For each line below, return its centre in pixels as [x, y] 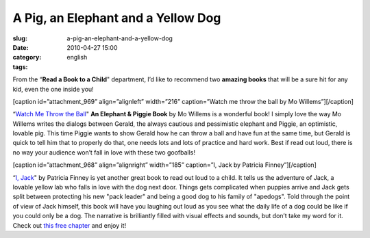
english [77, 57]
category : [27, 57]
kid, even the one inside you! [53, 89]
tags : [20, 67]
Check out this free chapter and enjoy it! [70, 225]
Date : [21, 47]
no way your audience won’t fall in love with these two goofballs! [104, 152]
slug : [20, 38]
